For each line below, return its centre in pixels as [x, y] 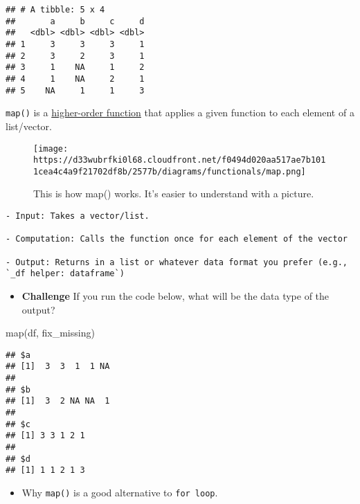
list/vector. [29, 126]
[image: [51, 148]
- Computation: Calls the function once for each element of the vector [177, 239]
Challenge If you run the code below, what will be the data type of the [175, 296]
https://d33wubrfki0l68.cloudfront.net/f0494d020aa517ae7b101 [180, 160]
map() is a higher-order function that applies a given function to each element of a [180, 112]
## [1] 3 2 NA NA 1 [58, 401]
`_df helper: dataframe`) [65, 274]
